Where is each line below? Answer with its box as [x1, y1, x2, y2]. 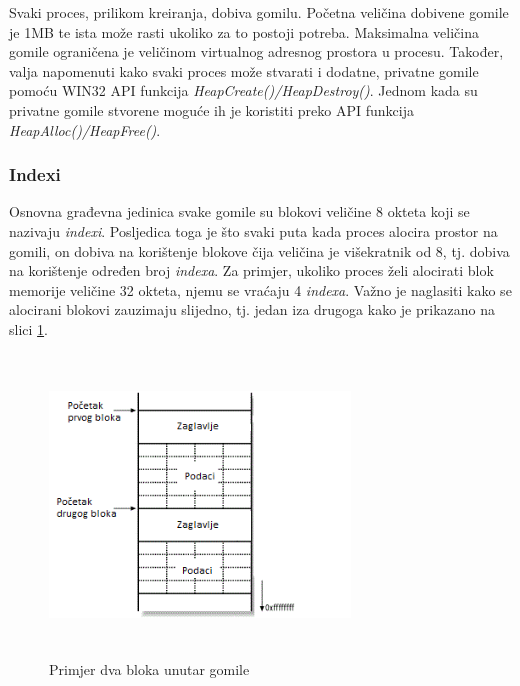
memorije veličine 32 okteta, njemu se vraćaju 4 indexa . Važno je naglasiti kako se [9, 279, 512, 300]
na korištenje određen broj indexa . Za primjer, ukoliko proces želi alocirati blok [9, 260, 494, 281]
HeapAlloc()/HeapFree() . [9, 119, 161, 140]
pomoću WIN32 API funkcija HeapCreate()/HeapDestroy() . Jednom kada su [9, 80, 478, 101]
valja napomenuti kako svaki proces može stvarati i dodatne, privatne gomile [9, 60, 479, 81]
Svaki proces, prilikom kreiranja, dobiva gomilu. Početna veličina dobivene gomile [9, 2, 509, 22]
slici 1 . [9, 318, 48, 339]
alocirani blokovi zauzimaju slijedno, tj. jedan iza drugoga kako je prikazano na [9, 299, 495, 320]
